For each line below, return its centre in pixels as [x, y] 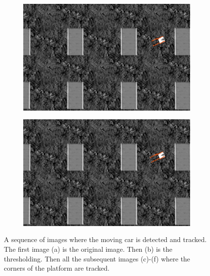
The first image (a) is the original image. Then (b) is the [88, 249]
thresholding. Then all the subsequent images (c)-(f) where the [97, 258]
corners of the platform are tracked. [57, 268]
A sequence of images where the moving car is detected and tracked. [105, 239]
